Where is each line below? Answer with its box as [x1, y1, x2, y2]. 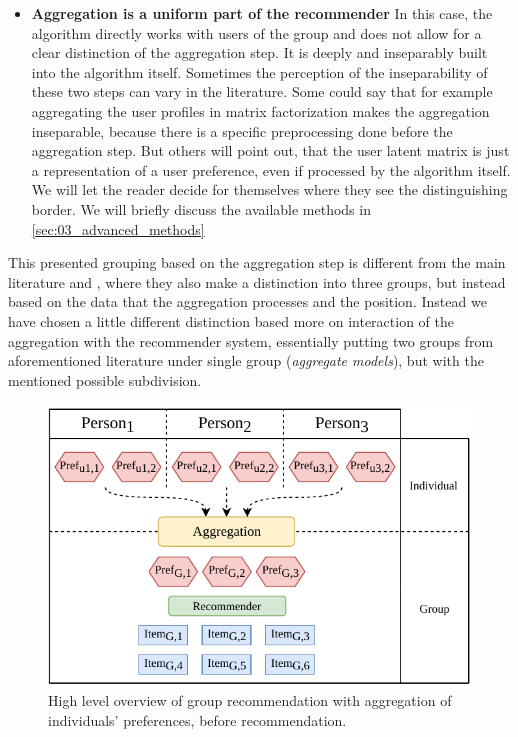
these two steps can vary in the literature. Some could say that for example [31, 81, 493, 102]
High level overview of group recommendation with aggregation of [48, 690, 452, 711]
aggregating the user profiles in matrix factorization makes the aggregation [31, 100, 490, 121]
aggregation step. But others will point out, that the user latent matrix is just [31, 140, 510, 161]
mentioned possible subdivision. [8, 369, 202, 390]
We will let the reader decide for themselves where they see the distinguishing [31, 179, 508, 200]
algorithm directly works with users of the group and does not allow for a [31, 22, 482, 43]
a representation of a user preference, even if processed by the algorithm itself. [31, 159, 511, 180]
